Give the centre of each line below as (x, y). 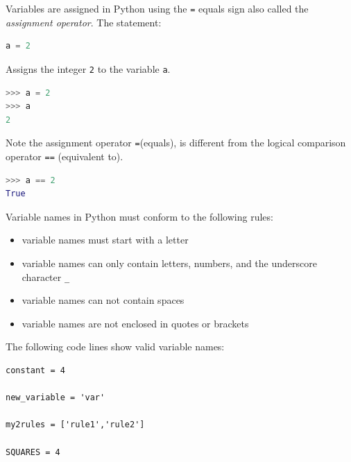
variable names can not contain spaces (103, 300)
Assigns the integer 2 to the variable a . (88, 68)
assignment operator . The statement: (84, 22)
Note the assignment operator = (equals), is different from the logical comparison (176, 143)
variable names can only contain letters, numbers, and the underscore (169, 263)
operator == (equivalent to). (65, 156)
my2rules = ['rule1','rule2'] (75, 425)
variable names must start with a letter (105, 240)
